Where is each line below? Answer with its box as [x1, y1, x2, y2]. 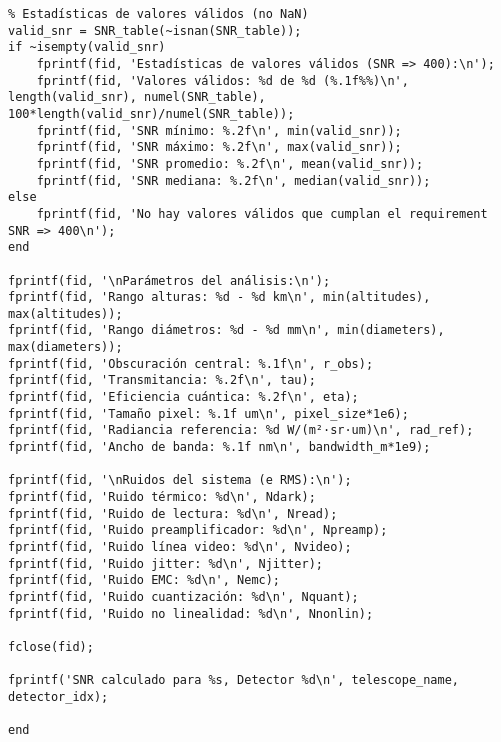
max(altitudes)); [8, 306, 123, 321]
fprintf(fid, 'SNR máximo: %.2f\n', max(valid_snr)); [36, 140, 402, 155]
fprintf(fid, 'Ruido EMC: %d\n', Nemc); [8, 573, 281, 588]
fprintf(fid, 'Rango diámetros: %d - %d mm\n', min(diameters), [8, 323, 445, 338]
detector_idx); [8, 689, 109, 704]
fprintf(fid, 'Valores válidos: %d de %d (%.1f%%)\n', [36, 73, 409, 88]
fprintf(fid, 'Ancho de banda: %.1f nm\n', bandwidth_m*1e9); [8, 440, 431, 455]
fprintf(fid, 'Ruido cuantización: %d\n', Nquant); [8, 589, 359, 604]
